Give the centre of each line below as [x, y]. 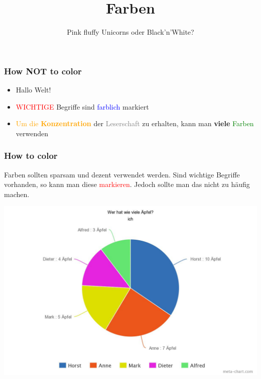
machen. [17, 194]
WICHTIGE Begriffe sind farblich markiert [82, 106]
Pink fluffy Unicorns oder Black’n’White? [130, 32]
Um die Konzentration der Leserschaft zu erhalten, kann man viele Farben [135, 123]
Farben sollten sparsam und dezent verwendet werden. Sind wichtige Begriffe [122, 174]
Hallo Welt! [33, 90]
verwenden [32, 133]
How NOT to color [43, 71]
